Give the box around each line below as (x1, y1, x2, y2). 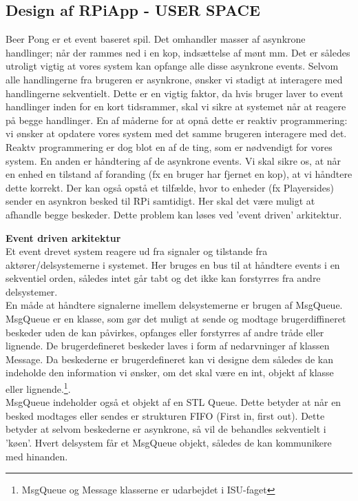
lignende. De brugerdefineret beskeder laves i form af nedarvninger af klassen (6, 338, 330, 353)
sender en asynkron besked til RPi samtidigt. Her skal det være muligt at (6, 194, 315, 208)
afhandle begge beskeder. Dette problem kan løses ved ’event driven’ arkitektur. (6, 207, 342, 221)
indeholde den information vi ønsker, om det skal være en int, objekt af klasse (6, 365, 334, 380)
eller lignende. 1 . (6, 380, 71, 396)
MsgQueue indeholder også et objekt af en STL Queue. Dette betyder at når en (6, 395, 341, 409)
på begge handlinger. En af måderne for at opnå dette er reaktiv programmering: (6, 112, 348, 127)
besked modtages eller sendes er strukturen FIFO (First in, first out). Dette (6, 408, 325, 422)
